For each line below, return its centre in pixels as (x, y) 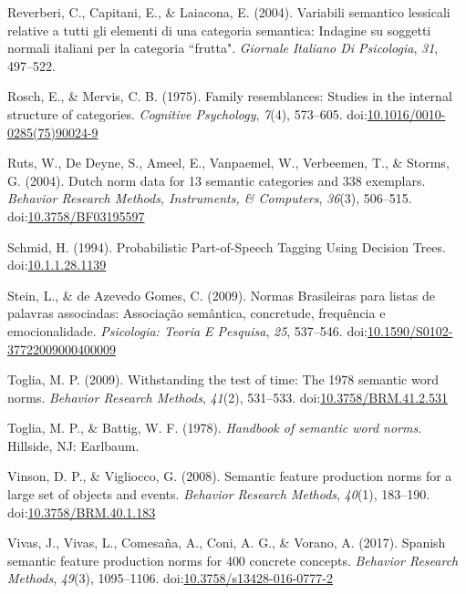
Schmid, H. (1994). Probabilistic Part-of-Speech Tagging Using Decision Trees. (227, 246)
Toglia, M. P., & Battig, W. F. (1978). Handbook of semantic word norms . (215, 428)
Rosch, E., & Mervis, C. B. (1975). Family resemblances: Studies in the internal (230, 96)
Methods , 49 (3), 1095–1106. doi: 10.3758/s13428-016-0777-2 (170, 578)
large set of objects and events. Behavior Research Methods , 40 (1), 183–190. (219, 494)
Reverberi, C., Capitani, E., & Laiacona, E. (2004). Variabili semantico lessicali (229, 12)
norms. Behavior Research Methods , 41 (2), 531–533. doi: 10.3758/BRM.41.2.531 (228, 397)
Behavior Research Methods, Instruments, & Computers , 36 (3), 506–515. (210, 198)
